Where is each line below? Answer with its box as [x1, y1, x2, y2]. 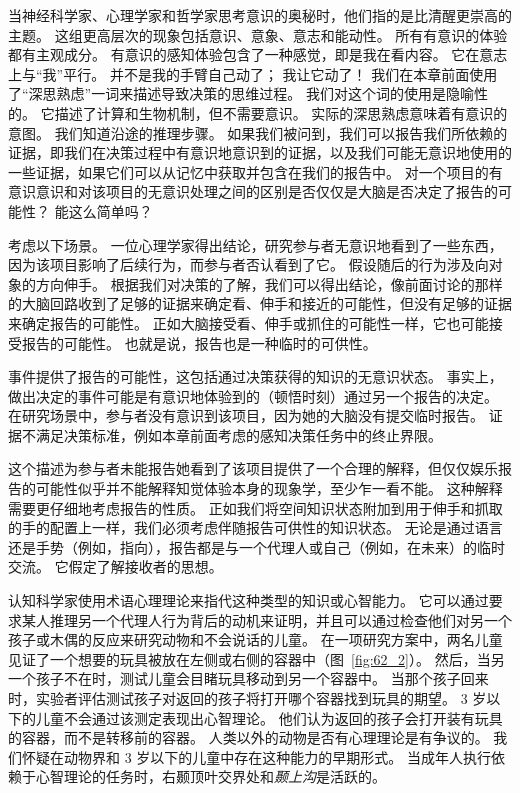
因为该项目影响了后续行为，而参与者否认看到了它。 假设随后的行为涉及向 [8, 254, 489, 275]
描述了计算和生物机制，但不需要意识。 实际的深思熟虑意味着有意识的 [54, 102, 508, 123]
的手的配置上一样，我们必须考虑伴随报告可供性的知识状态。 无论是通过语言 [8, 517, 503, 538]
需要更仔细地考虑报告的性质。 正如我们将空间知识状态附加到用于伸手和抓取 [8, 497, 503, 518]
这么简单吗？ [68, 200, 153, 221]
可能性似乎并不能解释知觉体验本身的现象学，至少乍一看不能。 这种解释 [35, 478, 503, 499]
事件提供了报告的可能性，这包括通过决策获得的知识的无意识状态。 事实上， [8, 366, 503, 387]
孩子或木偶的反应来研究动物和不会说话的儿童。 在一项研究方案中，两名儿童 [8, 629, 503, 650]
